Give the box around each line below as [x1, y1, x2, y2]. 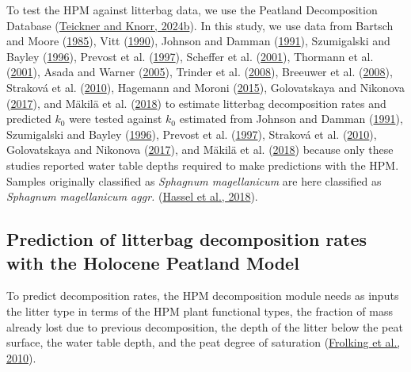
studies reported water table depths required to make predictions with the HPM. [6, 156, 399, 173]
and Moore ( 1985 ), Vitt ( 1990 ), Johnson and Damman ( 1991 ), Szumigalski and [6, 33, 390, 49]
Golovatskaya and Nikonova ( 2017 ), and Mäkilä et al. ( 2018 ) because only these [6, 141, 394, 158]
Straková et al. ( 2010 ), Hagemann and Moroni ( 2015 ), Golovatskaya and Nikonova [6, 79, 405, 95]
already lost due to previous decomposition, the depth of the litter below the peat [6, 318, 403, 335]
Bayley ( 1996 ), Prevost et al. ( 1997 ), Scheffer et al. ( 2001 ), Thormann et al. [6, 48, 374, 64]
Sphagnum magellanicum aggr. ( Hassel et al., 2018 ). [6, 188, 258, 205]
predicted [6, 110, 51, 127]
